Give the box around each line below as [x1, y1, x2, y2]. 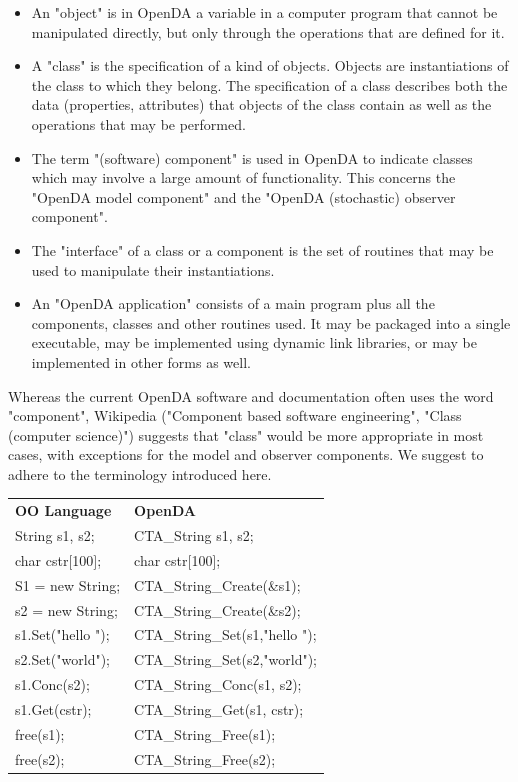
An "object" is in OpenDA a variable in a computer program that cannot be [31, 2, 498, 22]
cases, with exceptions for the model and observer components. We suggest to [8, 444, 484, 465]
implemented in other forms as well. [31, 351, 251, 372]
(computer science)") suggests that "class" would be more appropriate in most [8, 424, 484, 445]
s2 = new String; [15, 599, 118, 620]
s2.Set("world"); [15, 649, 110, 670]
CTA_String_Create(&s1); [134, 574, 301, 595]
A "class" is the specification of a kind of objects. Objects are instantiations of [31, 55, 509, 76]
